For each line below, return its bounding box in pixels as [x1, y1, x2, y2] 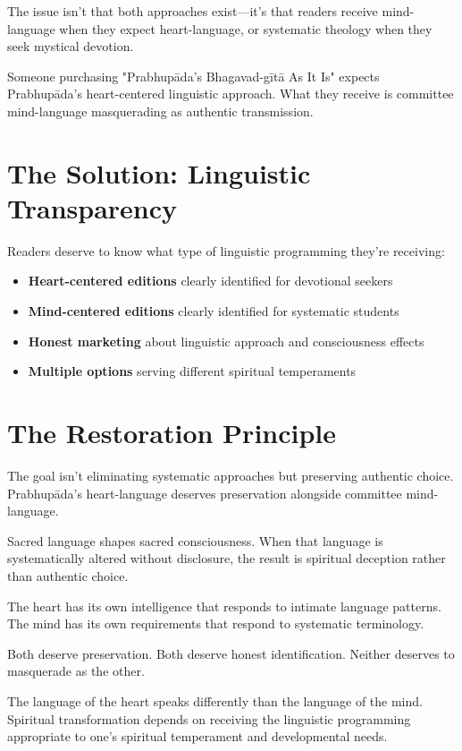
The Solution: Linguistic [7, 154, 311, 191]
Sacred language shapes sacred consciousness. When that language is [7, 531, 383, 550]
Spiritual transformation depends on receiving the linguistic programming [7, 709, 411, 728]
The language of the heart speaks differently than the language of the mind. [7, 691, 423, 710]
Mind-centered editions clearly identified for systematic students [28, 302, 399, 320]
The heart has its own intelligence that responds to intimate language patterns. [7, 596, 441, 615]
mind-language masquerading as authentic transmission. [7, 101, 314, 120]
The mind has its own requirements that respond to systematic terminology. [7, 614, 424, 633]
